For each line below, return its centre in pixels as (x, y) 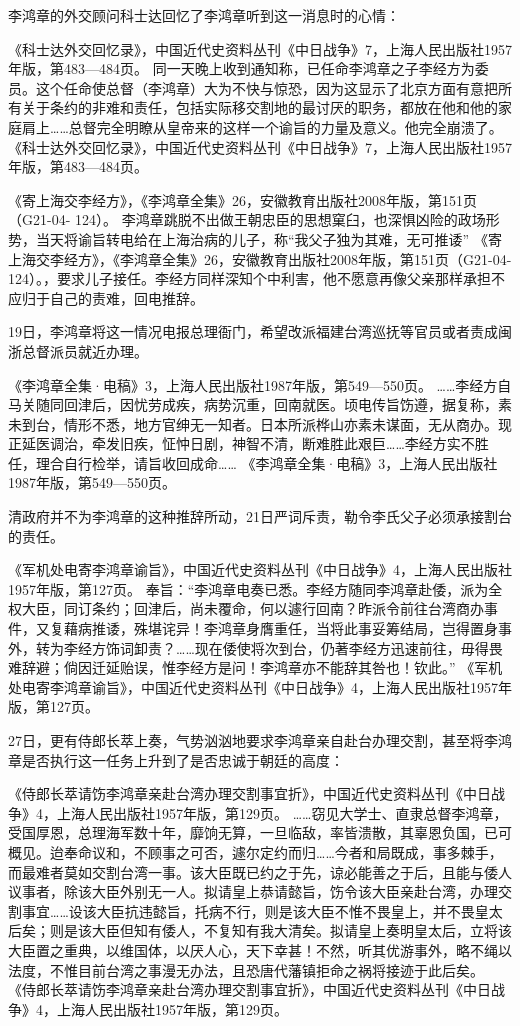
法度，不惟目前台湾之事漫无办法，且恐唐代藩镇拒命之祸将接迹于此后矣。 (246, 969)
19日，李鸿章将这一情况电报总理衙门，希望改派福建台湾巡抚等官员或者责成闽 (260, 331)
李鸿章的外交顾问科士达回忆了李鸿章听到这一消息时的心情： (204, 15)
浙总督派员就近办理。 (78, 350)
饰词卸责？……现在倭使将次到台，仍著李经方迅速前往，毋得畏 (304, 647)
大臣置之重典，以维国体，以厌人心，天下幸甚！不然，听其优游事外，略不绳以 (260, 949)
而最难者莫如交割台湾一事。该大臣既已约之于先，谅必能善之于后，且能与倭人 (260, 871)
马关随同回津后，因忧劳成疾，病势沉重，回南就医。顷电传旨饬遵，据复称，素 (260, 404)
